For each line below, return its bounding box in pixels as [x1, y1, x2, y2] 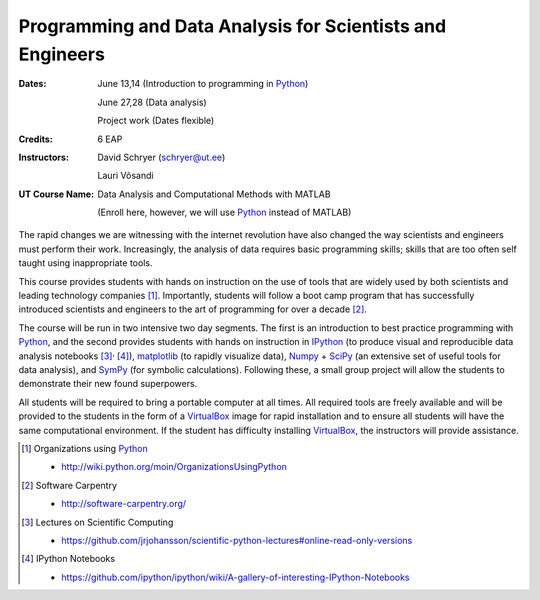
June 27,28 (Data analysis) [97, 96, 207, 108]
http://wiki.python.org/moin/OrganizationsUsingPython [61, 461, 287, 473]
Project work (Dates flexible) [97, 115, 215, 127]
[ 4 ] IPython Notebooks [21, 553, 115, 565]
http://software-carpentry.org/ [61, 498, 187, 510]
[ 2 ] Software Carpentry [21, 479, 118, 491]
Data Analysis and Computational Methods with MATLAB [97, 188, 331, 200]
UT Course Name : [18, 188, 95, 200]
